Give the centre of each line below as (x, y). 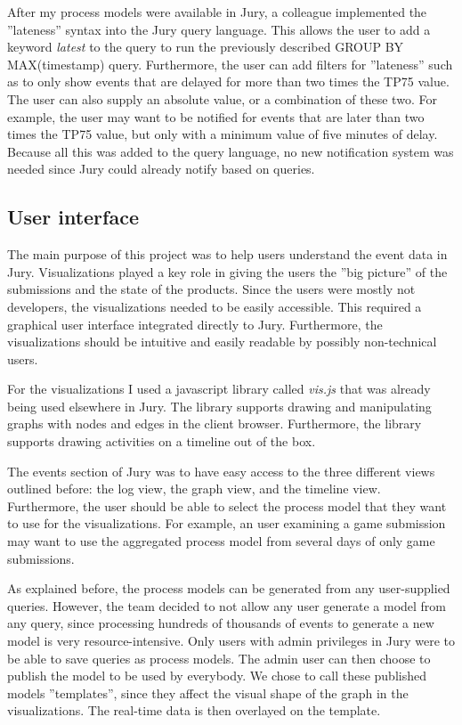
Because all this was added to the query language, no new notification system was (231, 151)
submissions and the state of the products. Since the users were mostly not (211, 289)
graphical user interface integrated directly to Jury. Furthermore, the (195, 324)
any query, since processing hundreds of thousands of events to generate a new (221, 623)
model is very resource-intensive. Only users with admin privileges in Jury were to (231, 641)
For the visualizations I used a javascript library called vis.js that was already (219, 389)
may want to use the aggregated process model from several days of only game (221, 541)
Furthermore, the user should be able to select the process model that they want (227, 505)
